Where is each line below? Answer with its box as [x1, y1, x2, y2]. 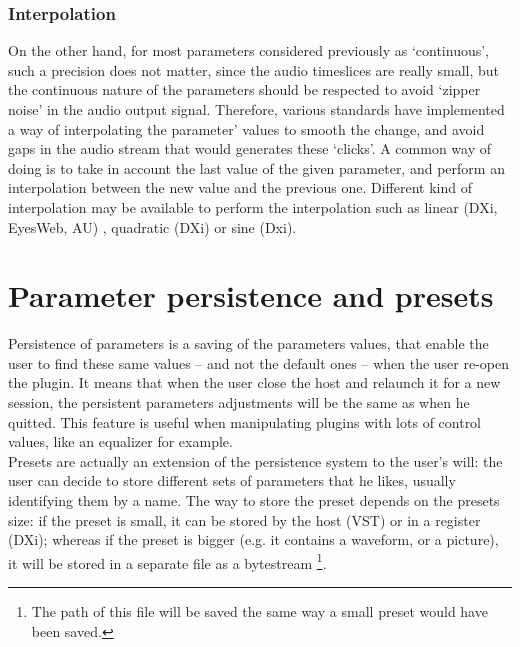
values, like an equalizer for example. [8, 431, 233, 452]
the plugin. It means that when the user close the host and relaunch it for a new [8, 372, 501, 393]
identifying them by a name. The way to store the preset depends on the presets [8, 490, 500, 511]
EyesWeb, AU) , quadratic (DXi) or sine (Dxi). [8, 216, 297, 237]
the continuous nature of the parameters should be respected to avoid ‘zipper [8, 79, 481, 100]
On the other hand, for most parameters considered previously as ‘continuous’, [8, 40, 489, 61]
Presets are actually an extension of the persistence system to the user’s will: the [8, 450, 503, 471]
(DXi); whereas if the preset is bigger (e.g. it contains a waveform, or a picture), [8, 529, 499, 550]
